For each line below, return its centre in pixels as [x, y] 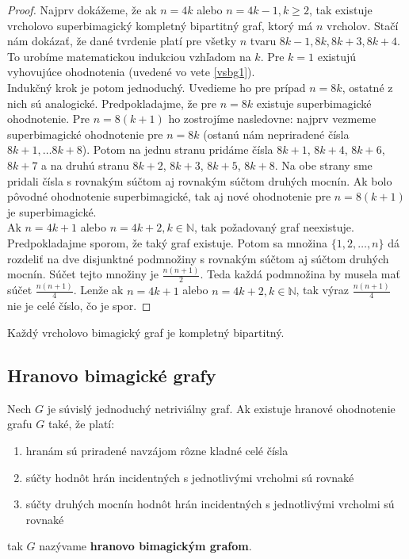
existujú [337, 56]
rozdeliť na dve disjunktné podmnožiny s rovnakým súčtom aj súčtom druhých [198, 258]
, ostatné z [367, 87]
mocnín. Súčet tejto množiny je [83, 274]
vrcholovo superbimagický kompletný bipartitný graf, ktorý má [160, 25]
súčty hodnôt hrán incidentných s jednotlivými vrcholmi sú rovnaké [190, 477]
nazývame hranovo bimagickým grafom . [145, 546]
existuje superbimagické [314, 103]
